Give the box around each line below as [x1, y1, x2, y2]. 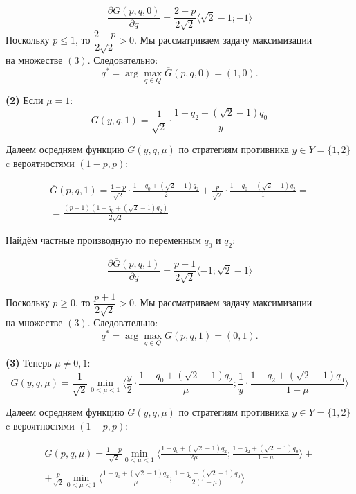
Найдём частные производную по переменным [6, 233, 201, 247]
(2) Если [6, 93, 44, 107]
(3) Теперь [6, 355, 52, 370]
